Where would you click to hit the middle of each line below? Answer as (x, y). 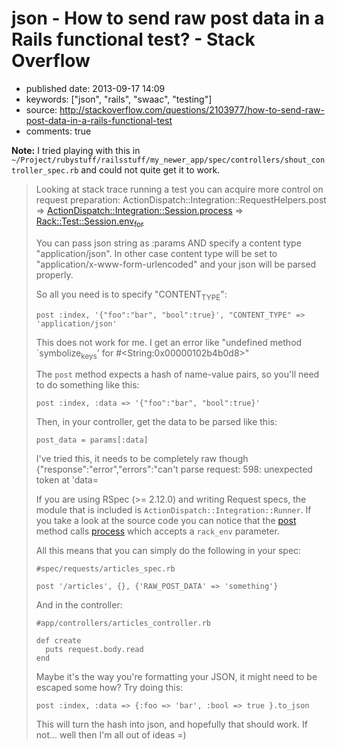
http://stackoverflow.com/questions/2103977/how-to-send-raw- (192, 109)
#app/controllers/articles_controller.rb (123, 623)
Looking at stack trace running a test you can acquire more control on (179, 189)
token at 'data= (67, 480)
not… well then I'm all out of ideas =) (111, 735)
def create (58, 641)
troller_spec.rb (45, 170)
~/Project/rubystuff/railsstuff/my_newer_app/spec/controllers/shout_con (168, 160)
